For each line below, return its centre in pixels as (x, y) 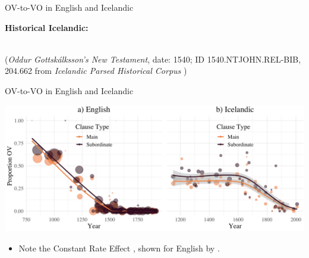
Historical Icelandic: (47, 27)
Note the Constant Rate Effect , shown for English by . (119, 248)
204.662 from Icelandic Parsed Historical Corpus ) (96, 71)
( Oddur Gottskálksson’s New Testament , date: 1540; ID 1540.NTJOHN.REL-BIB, (153, 59)
